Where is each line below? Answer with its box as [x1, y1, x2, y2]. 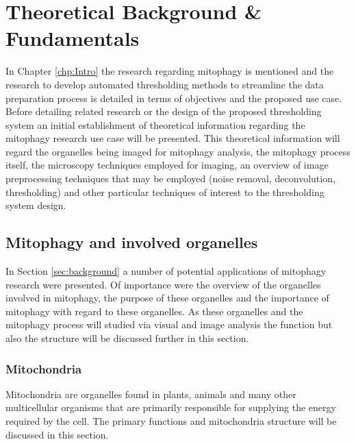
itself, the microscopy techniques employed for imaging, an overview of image [5, 158, 329, 172]
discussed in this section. [5, 427, 109, 441]
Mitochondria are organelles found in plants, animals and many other [5, 386, 296, 401]
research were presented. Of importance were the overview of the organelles [5, 277, 321, 291]
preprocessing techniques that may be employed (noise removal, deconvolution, [5, 171, 335, 186]
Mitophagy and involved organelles [5, 232, 258, 253]
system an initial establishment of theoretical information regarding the [5, 117, 305, 132]
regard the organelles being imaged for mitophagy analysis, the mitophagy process [5, 144, 351, 158]
